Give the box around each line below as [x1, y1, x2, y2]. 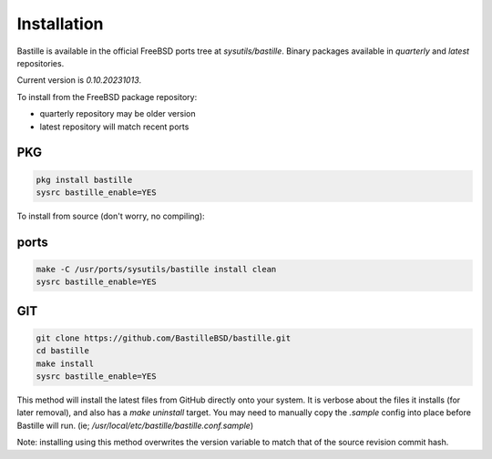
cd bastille [36, 346, 90, 356]
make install [36, 358, 95, 369]
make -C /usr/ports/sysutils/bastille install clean [36, 264, 277, 274]
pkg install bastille [36, 174, 133, 185]
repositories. [16, 57, 65, 68]
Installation [16, 14, 104, 34]
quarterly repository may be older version [39, 108, 196, 119]
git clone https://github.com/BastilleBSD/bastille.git [36, 332, 292, 343]
